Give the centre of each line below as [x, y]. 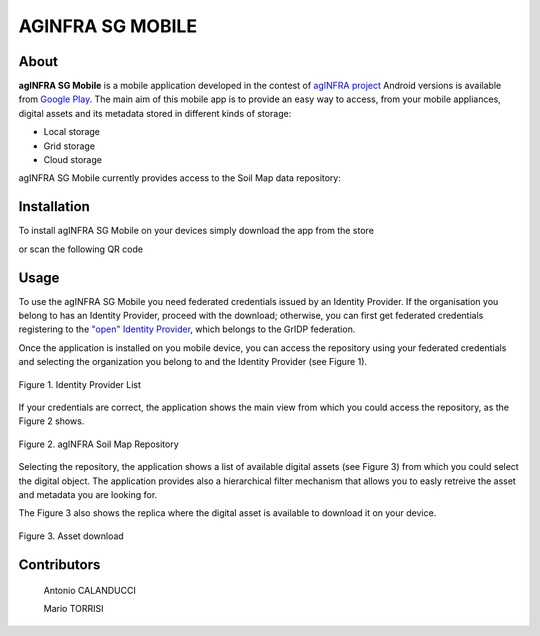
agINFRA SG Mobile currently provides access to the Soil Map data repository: [180, 178]
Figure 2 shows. [51, 421]
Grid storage [69, 146]
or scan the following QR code [81, 249]
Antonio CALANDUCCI [90, 591]
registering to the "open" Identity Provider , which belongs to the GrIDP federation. [187, 329]
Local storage [71, 132]
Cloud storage [72, 160]
